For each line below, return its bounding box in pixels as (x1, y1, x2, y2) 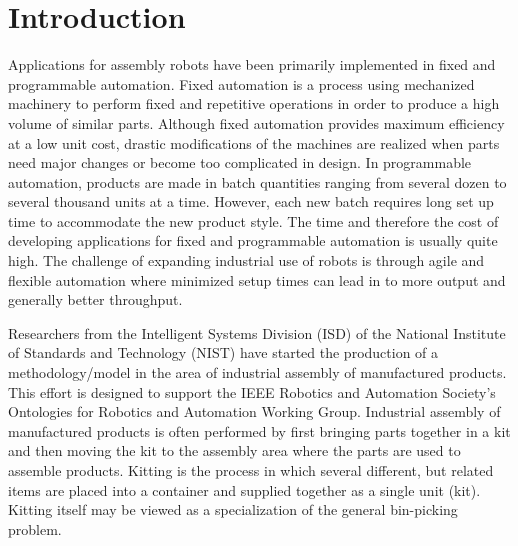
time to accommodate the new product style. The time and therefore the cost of (8, 210, 499, 231)
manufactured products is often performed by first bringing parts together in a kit (8, 420, 511, 441)
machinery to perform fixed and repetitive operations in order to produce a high (8, 93, 500, 114)
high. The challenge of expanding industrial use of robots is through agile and (8, 250, 485, 271)
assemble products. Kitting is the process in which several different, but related (8, 460, 494, 480)
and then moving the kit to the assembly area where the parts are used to (8, 440, 461, 461)
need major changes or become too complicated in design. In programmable (8, 152, 472, 173)
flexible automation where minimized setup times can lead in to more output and (8, 269, 506, 290)
